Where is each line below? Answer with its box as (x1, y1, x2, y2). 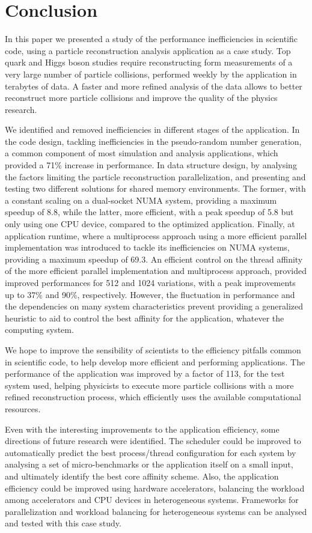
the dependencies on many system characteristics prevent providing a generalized (5, 300, 303, 312)
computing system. (5, 323, 74, 336)
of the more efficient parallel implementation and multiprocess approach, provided (5, 264, 307, 277)
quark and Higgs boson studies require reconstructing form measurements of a (5, 56, 293, 69)
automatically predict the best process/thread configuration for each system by (5, 446, 296, 458)
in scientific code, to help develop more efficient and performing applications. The (5, 355, 305, 368)
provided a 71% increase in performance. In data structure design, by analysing (5, 159, 297, 171)
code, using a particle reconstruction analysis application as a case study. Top (5, 44, 291, 56)
